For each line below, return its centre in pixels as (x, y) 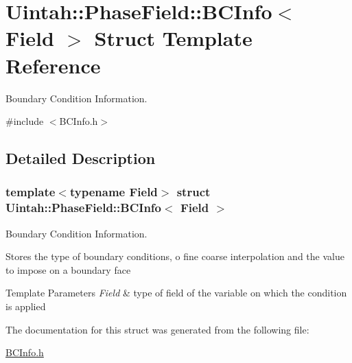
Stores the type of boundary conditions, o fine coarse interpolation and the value (175, 256)
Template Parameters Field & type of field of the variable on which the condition (176, 293)
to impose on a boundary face (68, 269)
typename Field (114, 192)
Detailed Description (81, 158)
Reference (53, 65)
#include (25, 121)
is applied (26, 306)
